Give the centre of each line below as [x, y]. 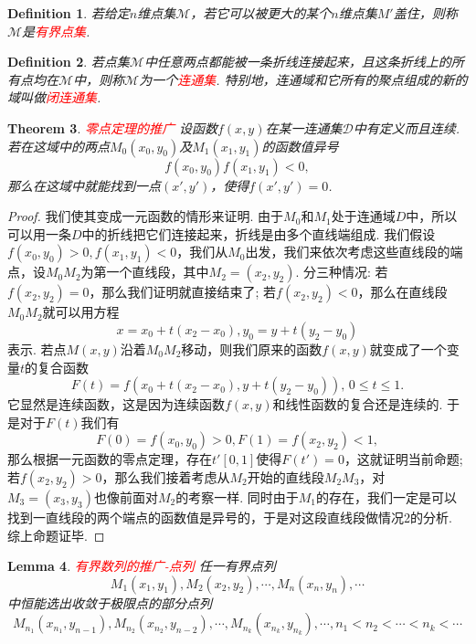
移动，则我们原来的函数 [252, 348]
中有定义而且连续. [406, 127]
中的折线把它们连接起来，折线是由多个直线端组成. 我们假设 [259, 233]
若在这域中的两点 [58, 146]
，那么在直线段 [402, 292]
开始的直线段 [286, 476]
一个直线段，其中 [158, 272]
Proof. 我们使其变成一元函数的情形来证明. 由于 [146, 216]
